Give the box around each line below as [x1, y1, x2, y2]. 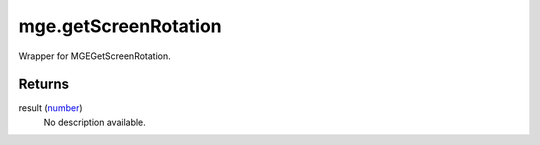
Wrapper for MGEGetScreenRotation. [18, 50, 172, 62]
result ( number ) [18, 102, 84, 114]
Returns [18, 76, 70, 93]
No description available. [43, 116, 147, 128]
